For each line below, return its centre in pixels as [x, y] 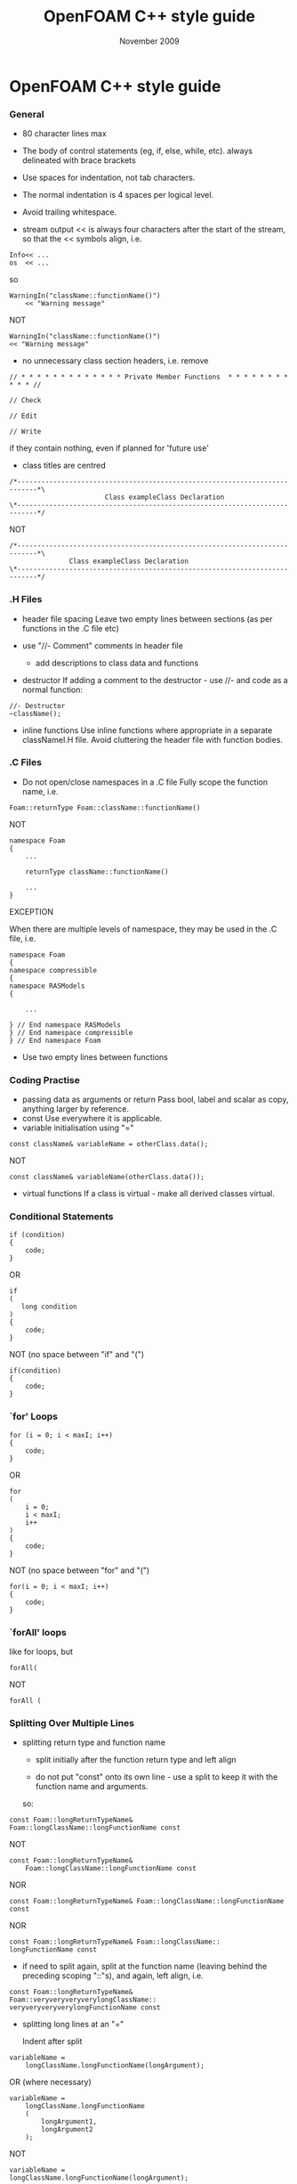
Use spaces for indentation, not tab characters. [108, 178]
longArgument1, [69, 2122]
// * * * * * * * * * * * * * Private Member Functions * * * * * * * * [149, 377]
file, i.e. [23, 938]
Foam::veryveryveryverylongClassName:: [83, 2000]
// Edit [24, 416]
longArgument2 [67, 2130]
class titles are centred [64, 466]
